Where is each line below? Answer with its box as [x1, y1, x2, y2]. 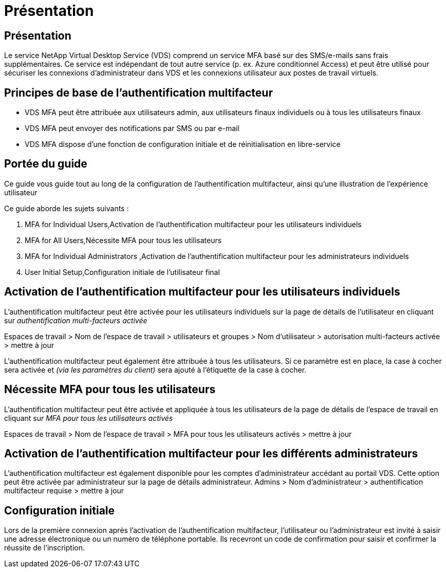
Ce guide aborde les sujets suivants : [4, 204, 129, 213]
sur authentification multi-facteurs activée [4, 316, 147, 325]
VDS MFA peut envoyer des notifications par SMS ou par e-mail [25, 124, 239, 133]
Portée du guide [4, 157, 87, 171]
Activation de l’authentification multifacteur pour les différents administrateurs [4, 447, 418, 460]
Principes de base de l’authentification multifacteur [4, 86, 273, 99]
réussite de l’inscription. [4, 543, 85, 552]
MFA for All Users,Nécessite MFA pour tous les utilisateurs [25, 235, 222, 245]
